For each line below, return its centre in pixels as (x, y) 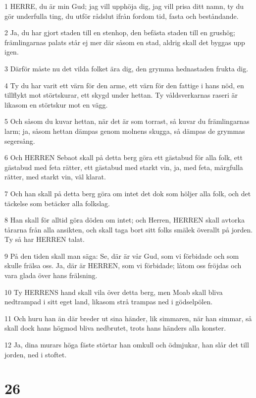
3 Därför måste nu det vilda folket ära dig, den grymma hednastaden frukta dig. (127, 68)
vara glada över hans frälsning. (51, 275)
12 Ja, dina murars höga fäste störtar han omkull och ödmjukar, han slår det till (127, 345)
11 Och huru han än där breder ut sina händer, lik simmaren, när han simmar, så (128, 318)
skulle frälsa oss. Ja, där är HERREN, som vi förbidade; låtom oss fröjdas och (123, 265)
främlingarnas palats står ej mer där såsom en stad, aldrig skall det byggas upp (125, 42)
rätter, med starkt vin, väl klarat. (55, 177)
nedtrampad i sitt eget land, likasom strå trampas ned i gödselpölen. (109, 302)
